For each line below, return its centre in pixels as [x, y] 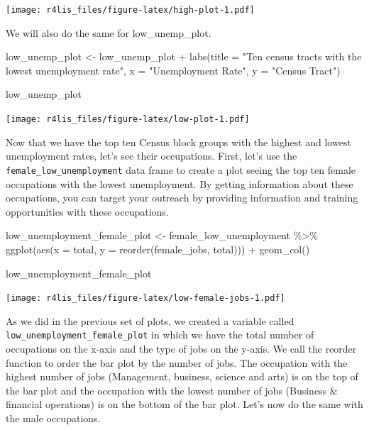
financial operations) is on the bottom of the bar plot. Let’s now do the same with [184, 404]
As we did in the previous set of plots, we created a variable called [150, 320]
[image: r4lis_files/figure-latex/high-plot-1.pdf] [130, 10]
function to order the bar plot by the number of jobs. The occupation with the [177, 362]
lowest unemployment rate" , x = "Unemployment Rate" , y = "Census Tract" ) [173, 70]
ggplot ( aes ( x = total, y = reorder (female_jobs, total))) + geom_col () [158, 249]
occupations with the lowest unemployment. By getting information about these [180, 183]
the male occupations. [53, 418]
